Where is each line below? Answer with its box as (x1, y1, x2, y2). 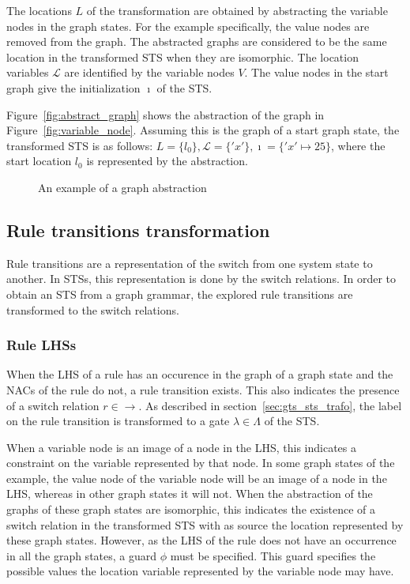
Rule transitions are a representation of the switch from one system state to (6, 254, 373, 271)
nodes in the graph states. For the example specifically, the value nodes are (6, 17, 370, 34)
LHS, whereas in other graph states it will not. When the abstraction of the (6, 485, 373, 502)
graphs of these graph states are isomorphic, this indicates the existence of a (6, 501, 376, 518)
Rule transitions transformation (6, 217, 270, 242)
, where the (330, 137, 386, 153)
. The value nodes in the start (244, 64, 389, 81)
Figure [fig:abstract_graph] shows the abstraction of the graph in (6, 106, 325, 122)
